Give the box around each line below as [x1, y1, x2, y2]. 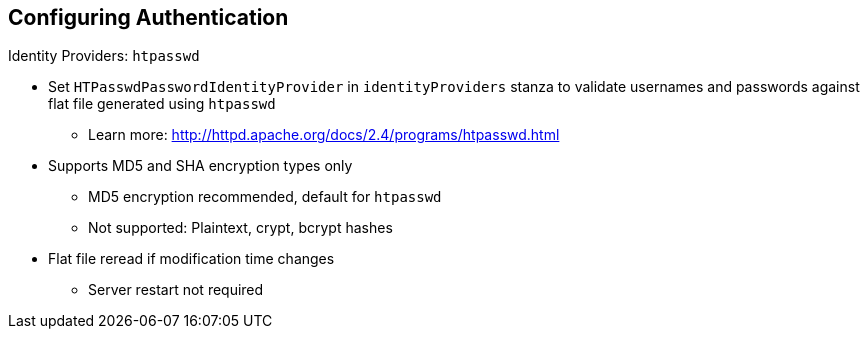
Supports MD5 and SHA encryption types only [48, 157, 353, 175]
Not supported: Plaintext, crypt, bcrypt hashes [88, 219, 393, 237]
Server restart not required [88, 281, 264, 299]
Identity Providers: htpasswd [8, 47, 200, 65]
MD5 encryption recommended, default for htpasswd [88, 188, 442, 206]
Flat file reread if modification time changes [48, 250, 335, 268]
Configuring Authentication [8, 5, 289, 30]
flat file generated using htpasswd [48, 95, 276, 113]
